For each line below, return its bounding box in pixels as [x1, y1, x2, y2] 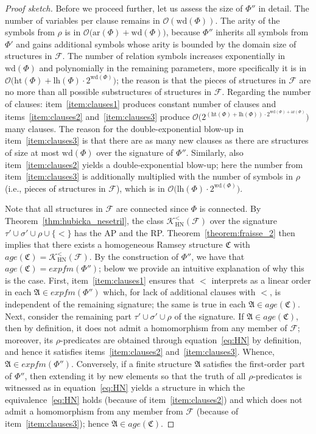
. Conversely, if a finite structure [71, 357, 192, 370]
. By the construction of [89, 250, 178, 262]
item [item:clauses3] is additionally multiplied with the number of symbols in [5, 170, 293, 183]
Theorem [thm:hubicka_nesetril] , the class [5, 214, 164, 226]
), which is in [116, 181, 165, 194]
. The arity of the [215, 13, 280, 26]
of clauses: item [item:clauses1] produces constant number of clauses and [5, 97, 276, 110]
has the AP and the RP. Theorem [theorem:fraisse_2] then [74, 226, 295, 239]
